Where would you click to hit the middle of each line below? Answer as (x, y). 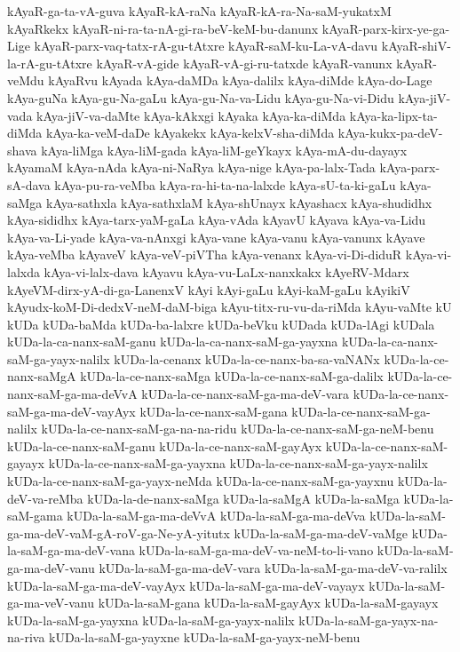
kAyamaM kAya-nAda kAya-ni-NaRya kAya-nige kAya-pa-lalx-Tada (191, 167)
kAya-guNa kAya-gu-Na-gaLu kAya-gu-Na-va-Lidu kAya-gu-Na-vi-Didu (201, 97)
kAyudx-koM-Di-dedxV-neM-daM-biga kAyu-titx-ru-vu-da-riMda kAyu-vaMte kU (230, 307)
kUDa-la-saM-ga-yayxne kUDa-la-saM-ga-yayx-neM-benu (205, 637)
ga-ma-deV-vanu (51, 568)
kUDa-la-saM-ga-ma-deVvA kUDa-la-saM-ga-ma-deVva (216, 516)
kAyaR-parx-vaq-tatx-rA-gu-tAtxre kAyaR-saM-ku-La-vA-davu (206, 46)
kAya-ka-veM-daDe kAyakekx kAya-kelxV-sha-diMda (190, 133)
